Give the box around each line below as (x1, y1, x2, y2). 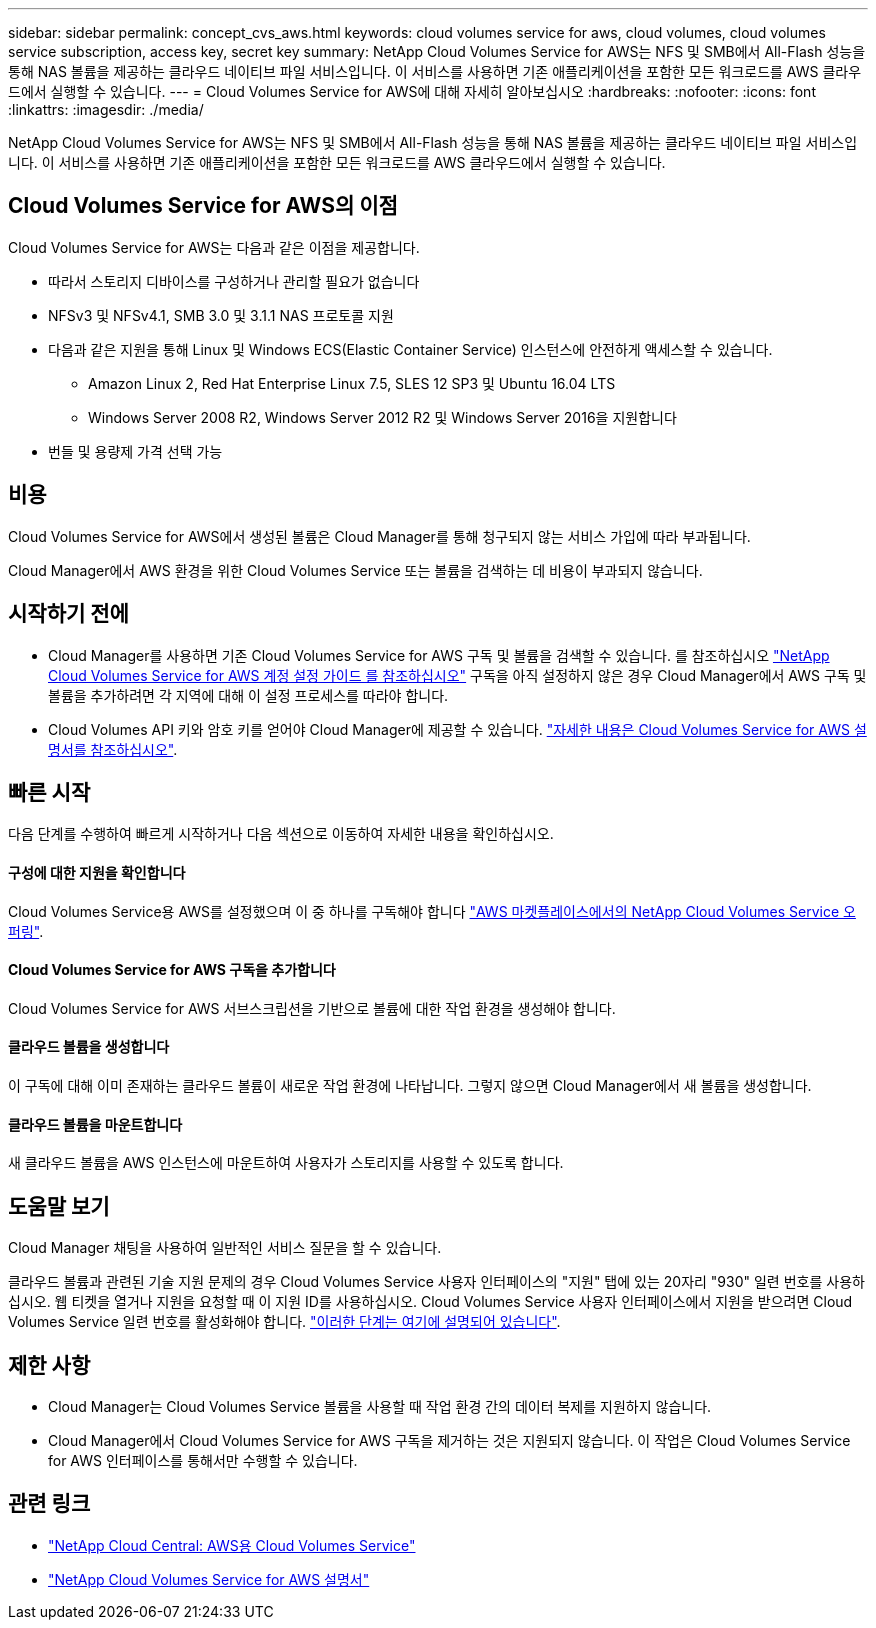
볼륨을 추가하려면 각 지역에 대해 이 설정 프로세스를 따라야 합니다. (48, 686, 449, 704)
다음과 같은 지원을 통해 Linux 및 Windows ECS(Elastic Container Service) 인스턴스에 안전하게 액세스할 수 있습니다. (48, 340, 773, 358)
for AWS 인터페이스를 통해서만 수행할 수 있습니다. (48, 1451, 358, 1469)
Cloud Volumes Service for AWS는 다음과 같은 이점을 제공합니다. (8, 238, 420, 256)
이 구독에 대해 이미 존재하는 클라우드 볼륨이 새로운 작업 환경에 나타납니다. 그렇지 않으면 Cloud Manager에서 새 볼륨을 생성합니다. (8, 1077, 812, 1095)
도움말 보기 (8, 1193, 110, 1219)
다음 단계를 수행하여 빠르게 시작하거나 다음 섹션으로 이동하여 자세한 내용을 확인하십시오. (8, 825, 554, 843)
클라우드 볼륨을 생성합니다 (8, 1038, 170, 1056)
